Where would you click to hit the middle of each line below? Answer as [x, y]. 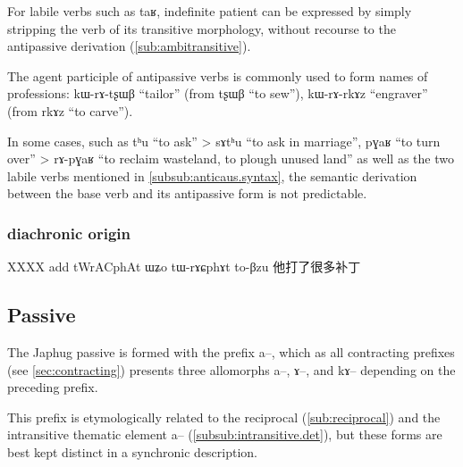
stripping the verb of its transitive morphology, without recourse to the [202, 28]
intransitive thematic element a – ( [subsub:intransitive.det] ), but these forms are [225, 434]
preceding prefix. [53, 387]
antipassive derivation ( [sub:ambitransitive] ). [129, 46]
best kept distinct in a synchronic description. [133, 451]
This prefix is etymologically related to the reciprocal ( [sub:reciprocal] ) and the [224, 417]
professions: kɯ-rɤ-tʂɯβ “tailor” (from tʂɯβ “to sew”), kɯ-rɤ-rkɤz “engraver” [218, 93]
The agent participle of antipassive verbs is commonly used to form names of [218, 75]
